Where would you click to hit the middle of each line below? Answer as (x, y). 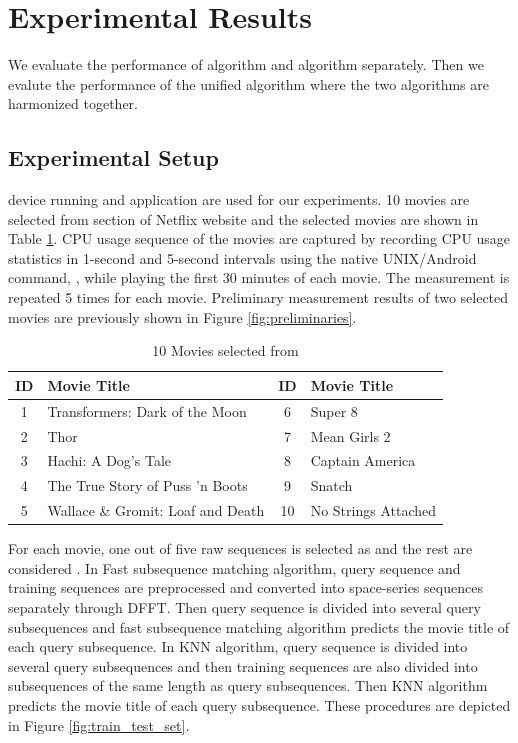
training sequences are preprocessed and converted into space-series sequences (245, 587)
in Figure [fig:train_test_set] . (99, 724)
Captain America (363, 460)
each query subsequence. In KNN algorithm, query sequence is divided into (238, 646)
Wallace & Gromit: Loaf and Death (156, 510)
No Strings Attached (373, 510)
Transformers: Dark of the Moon (147, 410)
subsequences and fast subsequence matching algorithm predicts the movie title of (259, 626)
